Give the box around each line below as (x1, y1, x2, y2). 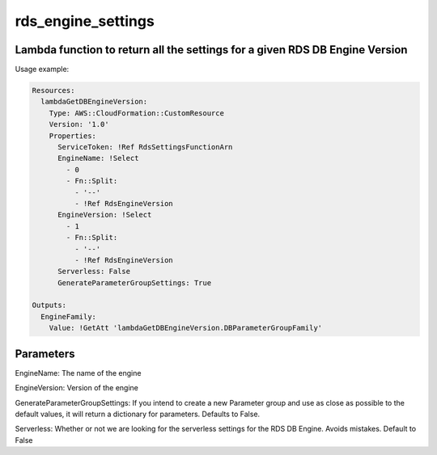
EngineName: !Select (57, 154, 139, 163)
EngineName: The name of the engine (15, 368, 142, 377)
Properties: (49, 131, 97, 141)
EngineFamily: (40, 312, 97, 321)
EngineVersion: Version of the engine (15, 383, 139, 393)
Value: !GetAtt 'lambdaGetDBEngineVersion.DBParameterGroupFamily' (49, 323, 323, 333)
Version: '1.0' (49, 120, 109, 129)
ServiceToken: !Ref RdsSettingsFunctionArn (57, 142, 233, 151)
